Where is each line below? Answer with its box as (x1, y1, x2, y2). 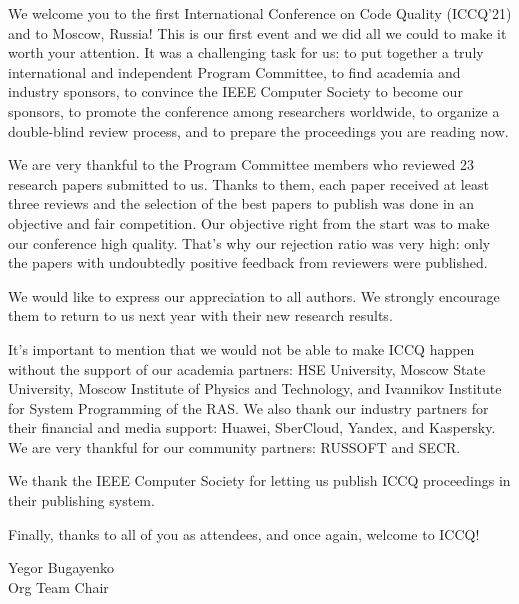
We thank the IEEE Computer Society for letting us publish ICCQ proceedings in (8, 470, 511, 491)
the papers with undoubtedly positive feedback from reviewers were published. (8, 252, 488, 273)
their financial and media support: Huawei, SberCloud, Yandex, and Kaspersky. (8, 417, 496, 438)
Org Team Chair (8, 576, 109, 597)
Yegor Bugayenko (8, 557, 115, 578)
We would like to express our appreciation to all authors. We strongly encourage (8, 285, 500, 306)
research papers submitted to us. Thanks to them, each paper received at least (8, 173, 489, 194)
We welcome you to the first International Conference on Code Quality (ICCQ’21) (8, 3, 512, 23)
